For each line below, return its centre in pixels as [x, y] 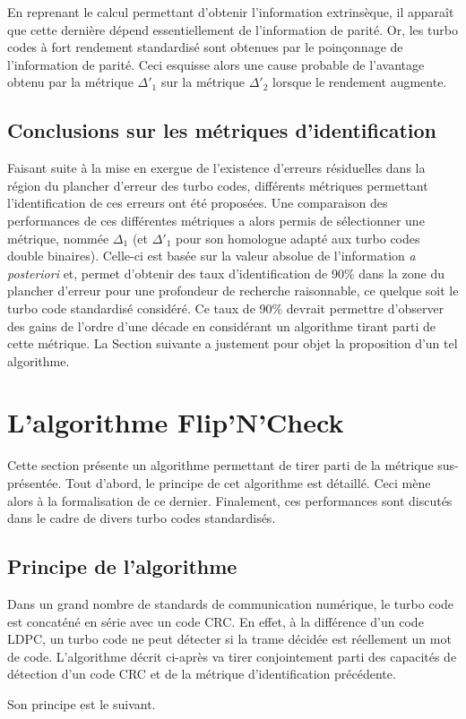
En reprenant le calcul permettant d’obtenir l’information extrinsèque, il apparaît [231, 12]
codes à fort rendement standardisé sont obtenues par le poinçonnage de [205, 47]
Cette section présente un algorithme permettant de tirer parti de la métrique [220, 465]
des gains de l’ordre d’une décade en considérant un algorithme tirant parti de [222, 325]
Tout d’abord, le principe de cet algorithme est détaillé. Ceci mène [248, 483]
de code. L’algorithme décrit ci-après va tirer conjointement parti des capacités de [232, 656]
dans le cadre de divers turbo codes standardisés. [142, 518]
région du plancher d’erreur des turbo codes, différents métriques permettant [218, 185]
